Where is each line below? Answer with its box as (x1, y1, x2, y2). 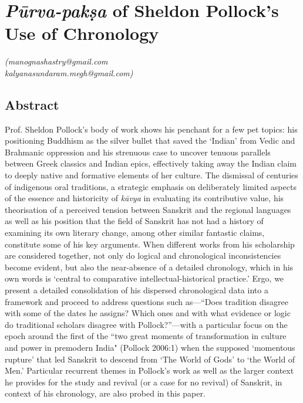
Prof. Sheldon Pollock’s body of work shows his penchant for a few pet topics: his (5, 123, 298, 135)
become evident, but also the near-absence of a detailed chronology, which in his (5, 260, 294, 273)
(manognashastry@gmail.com (5, 55, 108, 67)
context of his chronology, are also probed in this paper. (5, 387, 206, 399)
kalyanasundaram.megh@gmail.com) (5, 66, 133, 79)
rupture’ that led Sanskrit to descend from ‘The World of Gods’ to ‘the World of (5, 353, 295, 365)
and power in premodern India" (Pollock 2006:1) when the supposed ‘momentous (5, 341, 295, 353)
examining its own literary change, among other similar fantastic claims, (5, 226, 265, 239)
